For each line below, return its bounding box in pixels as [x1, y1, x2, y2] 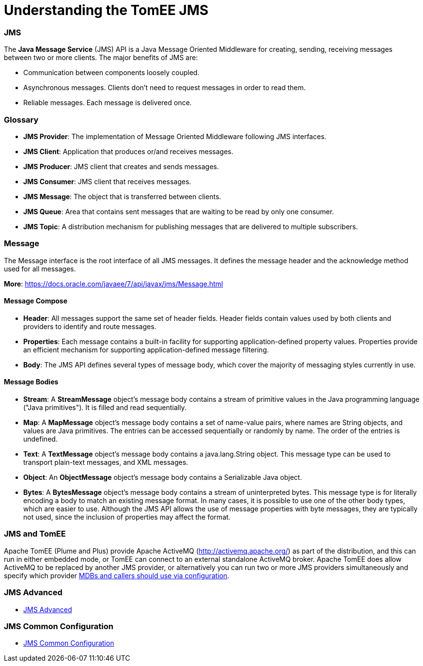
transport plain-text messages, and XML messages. [23, 458, 188, 467]
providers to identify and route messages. [23, 322, 157, 331]
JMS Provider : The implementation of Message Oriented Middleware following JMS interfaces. [23, 132, 327, 141]
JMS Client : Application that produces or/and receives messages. [23, 147, 234, 156]
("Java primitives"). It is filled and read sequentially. [23, 403, 187, 412]
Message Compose [4, 297, 68, 305]
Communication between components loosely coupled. [23, 68, 200, 77]
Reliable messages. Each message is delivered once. [23, 98, 192, 107]
